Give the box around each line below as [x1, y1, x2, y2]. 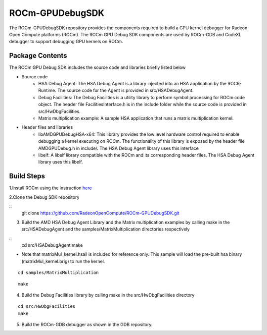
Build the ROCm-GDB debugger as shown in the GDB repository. [21, 322, 153, 328]
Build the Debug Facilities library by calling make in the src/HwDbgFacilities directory [21, 292, 195, 298]
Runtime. [38, 87, 56, 94]
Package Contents [9, 52, 67, 60]
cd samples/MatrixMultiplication [18, 270, 99, 276]
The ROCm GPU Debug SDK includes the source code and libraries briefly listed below [9, 64, 186, 70]
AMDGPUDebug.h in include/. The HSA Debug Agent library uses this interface [38, 145, 199, 151]
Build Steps [9, 172, 45, 180]
